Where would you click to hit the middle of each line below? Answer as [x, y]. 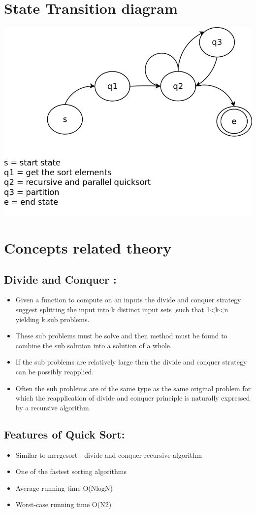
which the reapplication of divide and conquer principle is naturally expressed [133, 398]
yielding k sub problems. [52, 319]
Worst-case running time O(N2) [64, 504]
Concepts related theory [88, 248]
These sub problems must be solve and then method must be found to [121, 336]
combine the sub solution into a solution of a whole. [94, 345]
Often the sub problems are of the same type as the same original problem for [133, 388]
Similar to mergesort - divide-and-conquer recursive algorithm [109, 455]
